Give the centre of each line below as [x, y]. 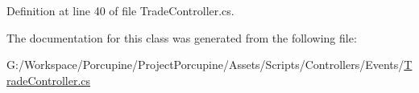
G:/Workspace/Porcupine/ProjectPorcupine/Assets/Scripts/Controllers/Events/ [205, 65]
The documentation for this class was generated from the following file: [182, 37]
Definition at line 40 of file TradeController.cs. [120, 10]
